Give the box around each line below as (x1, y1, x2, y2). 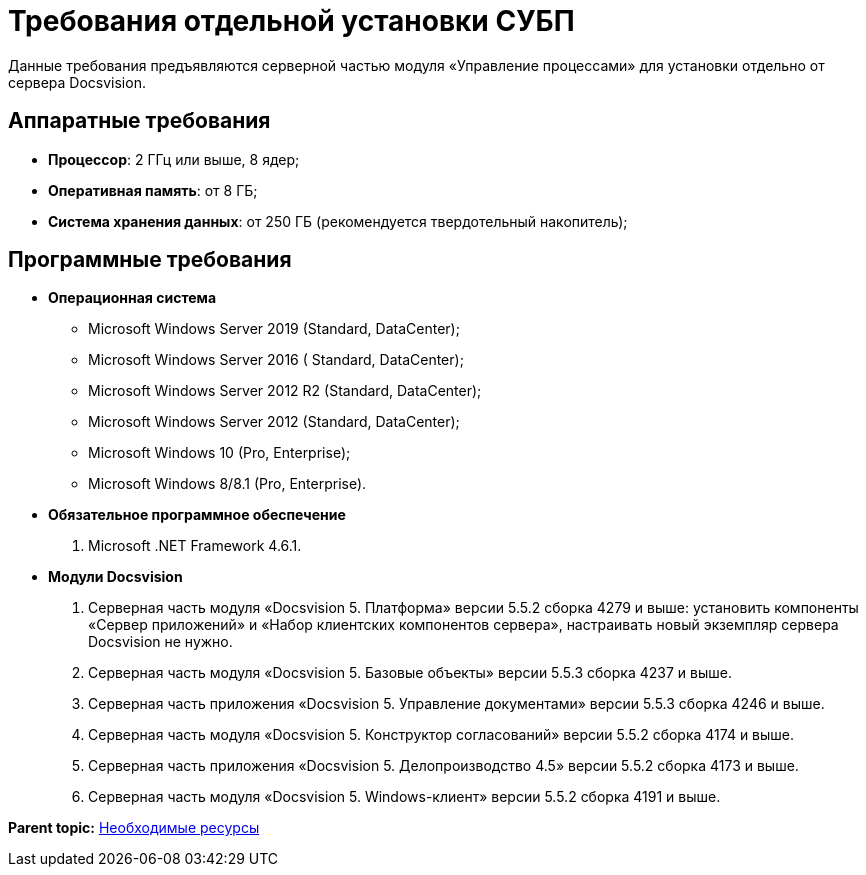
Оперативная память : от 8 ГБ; (48, 181, 258, 199)
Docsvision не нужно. (88, 633, 233, 651)
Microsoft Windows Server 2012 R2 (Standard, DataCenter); (88, 382, 482, 400)
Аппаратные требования (8, 108, 271, 134)
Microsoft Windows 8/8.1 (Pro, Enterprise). (88, 475, 367, 493)
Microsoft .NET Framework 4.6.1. (88, 537, 302, 555)
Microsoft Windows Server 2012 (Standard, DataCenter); (88, 413, 460, 431)
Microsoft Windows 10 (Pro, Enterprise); (88, 444, 351, 462)
